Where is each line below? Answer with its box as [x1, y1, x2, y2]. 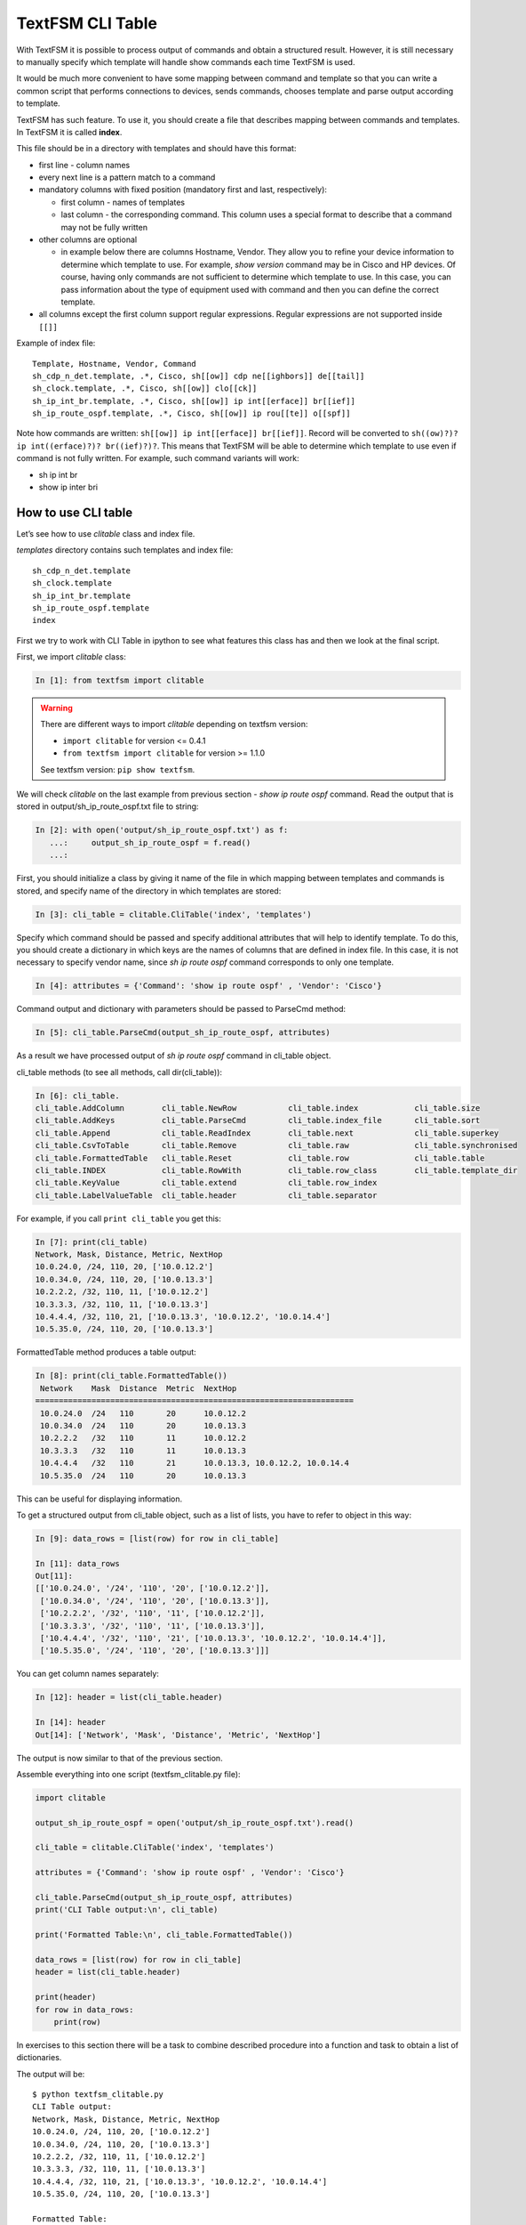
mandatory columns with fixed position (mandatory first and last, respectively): [38, 184, 328, 195]
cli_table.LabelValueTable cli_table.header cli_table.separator [35, 1190, 378, 1201]
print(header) [35, 1992, 97, 2002]
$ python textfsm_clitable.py [32, 2090, 164, 2100]
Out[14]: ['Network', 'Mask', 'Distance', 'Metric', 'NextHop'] [35, 1729, 322, 1740]
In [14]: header [35, 1718, 107, 1727]
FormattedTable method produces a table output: [16, 1347, 197, 1357]
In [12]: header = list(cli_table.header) [35, 1692, 223, 1703]
